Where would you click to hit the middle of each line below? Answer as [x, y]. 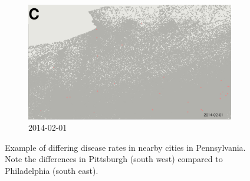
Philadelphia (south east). [52, 170]
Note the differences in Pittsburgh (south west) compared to [114, 159]
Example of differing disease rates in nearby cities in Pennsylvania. [125, 147]
